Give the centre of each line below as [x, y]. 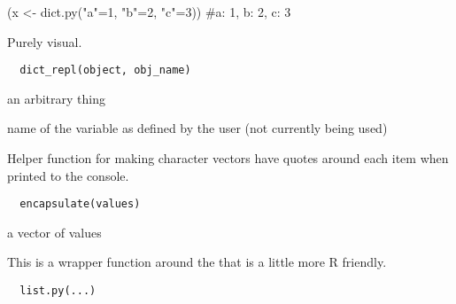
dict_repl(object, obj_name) [105, 70]
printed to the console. [68, 175]
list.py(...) [58, 291]
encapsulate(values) [80, 204]
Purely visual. [45, 41]
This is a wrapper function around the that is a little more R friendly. [197, 262]
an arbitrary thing [56, 98]
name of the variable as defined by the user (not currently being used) [197, 128]
